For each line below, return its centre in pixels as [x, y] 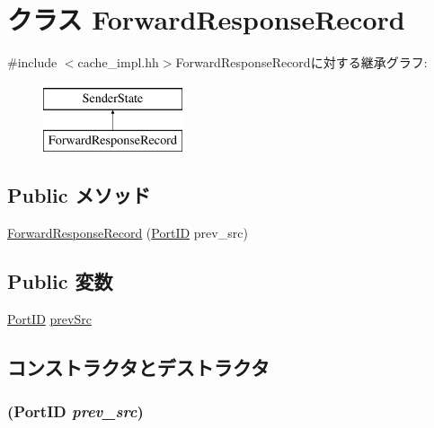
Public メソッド [79, 195]
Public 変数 [60, 281]
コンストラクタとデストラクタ [138, 367]
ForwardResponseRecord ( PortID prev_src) [128, 233]
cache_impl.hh [118, 62]
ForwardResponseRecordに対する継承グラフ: [301, 62]
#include [32, 62]
